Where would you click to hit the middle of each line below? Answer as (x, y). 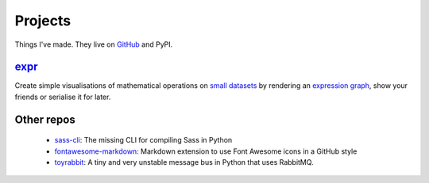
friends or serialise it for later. (63, 97)
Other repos (45, 119)
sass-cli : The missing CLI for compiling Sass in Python (143, 140)
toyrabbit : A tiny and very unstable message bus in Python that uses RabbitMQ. (184, 162)
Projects (43, 21)
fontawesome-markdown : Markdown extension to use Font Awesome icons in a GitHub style (206, 151)
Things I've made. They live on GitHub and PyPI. (94, 44)
